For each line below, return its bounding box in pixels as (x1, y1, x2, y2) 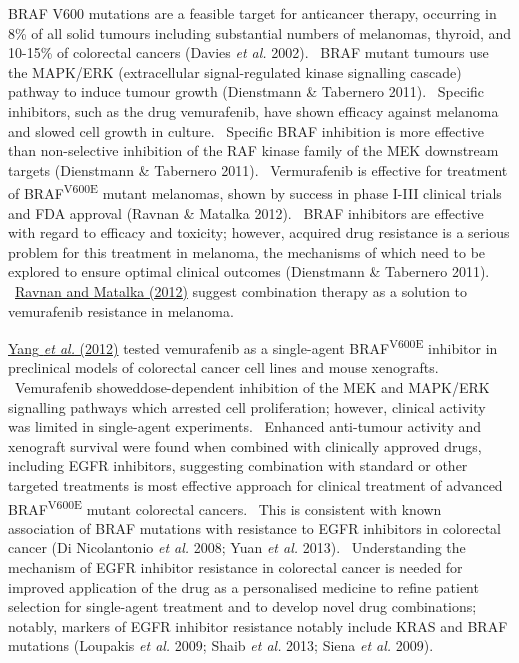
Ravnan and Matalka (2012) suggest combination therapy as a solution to (15, 280, 468, 301)
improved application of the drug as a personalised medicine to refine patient (8, 576, 479, 597)
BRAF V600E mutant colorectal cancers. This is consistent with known (8, 495, 442, 519)
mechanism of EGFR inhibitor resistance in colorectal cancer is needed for (8, 557, 463, 577)
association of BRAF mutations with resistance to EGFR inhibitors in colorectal (8, 517, 502, 538)
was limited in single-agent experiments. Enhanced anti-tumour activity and (8, 416, 482, 437)
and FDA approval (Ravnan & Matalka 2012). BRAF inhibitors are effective (8, 202, 484, 223)
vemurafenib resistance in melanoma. (8, 300, 234, 321)
